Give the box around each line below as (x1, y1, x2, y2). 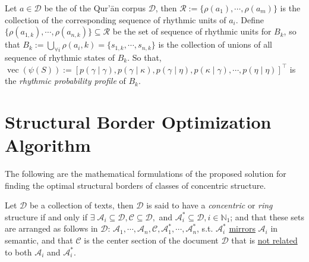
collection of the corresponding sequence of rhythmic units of (5, 13, 226, 26)
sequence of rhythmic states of (5, 51, 115, 63)
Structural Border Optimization (5, 109, 272, 133)
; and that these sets (230, 210, 304, 223)
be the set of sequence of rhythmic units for (112, 25, 272, 38)
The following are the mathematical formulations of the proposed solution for (5, 167, 286, 180)
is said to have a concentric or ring (146, 199, 273, 211)
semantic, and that (5, 234, 73, 247)
